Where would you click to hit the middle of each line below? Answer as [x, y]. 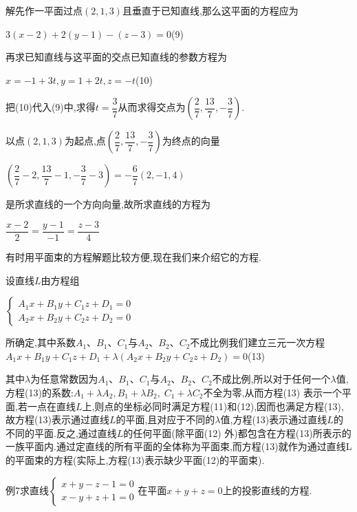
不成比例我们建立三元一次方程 [258, 342]
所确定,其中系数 [41, 342]
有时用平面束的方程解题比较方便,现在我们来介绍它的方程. [133, 257]
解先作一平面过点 [44, 10]
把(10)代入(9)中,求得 [51, 107]
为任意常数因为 [64, 379]
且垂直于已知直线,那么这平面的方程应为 [210, 10]
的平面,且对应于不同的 [165, 419]
